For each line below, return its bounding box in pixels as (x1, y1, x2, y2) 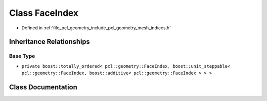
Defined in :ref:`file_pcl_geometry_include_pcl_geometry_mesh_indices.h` (21, 25, 171, 31)
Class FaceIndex (9, 7, 79, 18)
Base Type (9, 52, 35, 59)
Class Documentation (9, 83, 78, 91)
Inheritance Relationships (9, 38, 90, 46)
